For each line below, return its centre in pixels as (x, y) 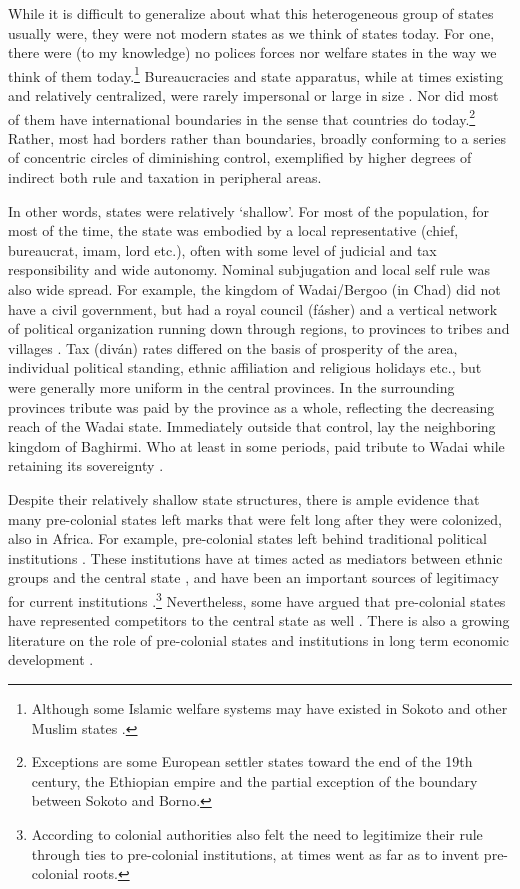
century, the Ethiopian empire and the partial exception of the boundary (254, 780)
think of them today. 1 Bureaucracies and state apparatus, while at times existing (255, 74)
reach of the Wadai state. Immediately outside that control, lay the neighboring (252, 426)
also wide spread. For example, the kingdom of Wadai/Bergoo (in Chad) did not (254, 289)
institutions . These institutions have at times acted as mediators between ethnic (255, 557)
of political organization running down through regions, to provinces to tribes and (259, 328)
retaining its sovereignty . (86, 465)
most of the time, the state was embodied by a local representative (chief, (233, 230)
